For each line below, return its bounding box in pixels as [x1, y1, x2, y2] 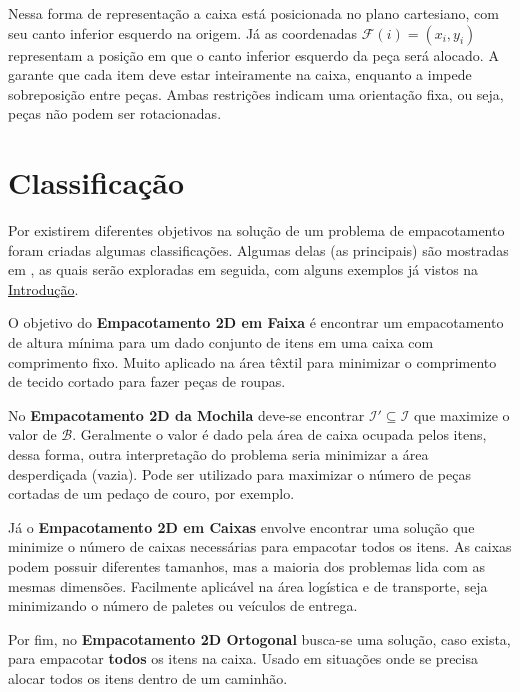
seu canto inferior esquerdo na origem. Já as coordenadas [8, 22, 358, 43]
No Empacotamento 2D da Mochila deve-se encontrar [8, 404, 365, 425]
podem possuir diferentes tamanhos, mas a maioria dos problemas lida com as [8, 556, 486, 576]
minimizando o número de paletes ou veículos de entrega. [8, 595, 358, 616]
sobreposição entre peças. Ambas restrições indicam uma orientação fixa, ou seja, [8, 83, 504, 104]
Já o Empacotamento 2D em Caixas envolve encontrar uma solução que [8, 516, 475, 537]
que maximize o [413, 404, 510, 425]
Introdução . [8, 278, 79, 299]
